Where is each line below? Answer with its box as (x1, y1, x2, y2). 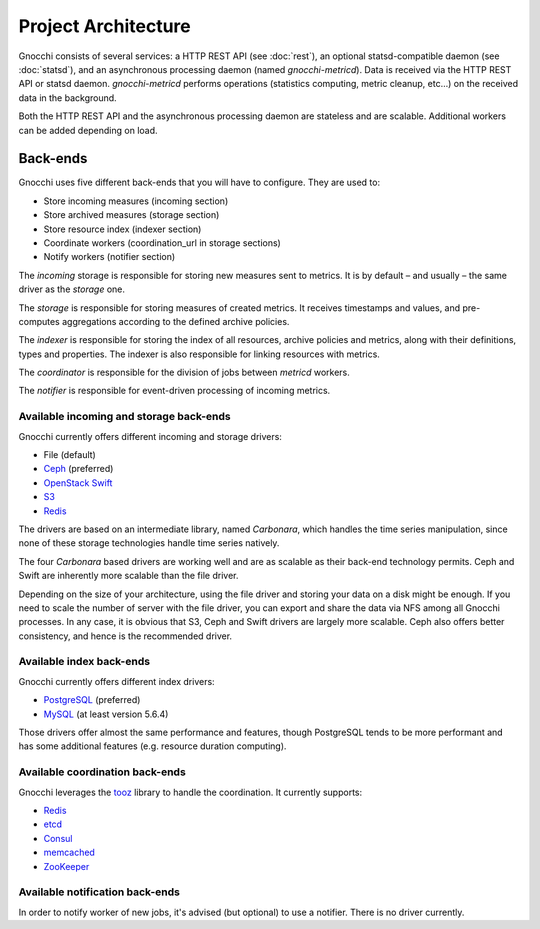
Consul (43, 832, 73, 844)
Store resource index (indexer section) (43, 223, 202, 235)
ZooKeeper (43, 860, 90, 872)
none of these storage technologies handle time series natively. (18, 537, 280, 549)
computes (18, 315, 60, 327)
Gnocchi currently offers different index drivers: (18, 675, 215, 687)
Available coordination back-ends (18, 765, 187, 779)
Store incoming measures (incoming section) (43, 195, 229, 207)
